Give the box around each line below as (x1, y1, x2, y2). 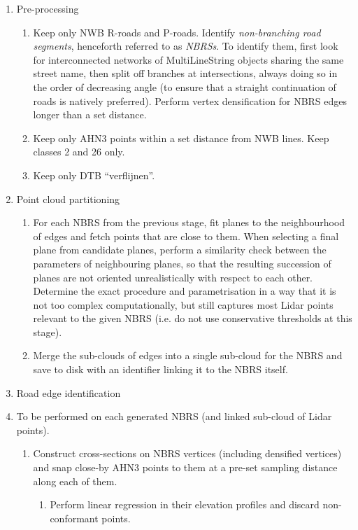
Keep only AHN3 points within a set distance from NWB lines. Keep (33, 130, 329, 145)
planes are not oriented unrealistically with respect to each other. (33, 270, 313, 284)
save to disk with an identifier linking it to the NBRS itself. (33, 362, 288, 377)
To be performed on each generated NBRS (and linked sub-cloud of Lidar (16, 409, 332, 424)
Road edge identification (16, 385, 121, 400)
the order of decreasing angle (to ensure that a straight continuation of (33, 79, 336, 94)
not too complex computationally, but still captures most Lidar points (33, 297, 334, 312)
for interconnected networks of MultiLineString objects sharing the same (33, 52, 344, 67)
